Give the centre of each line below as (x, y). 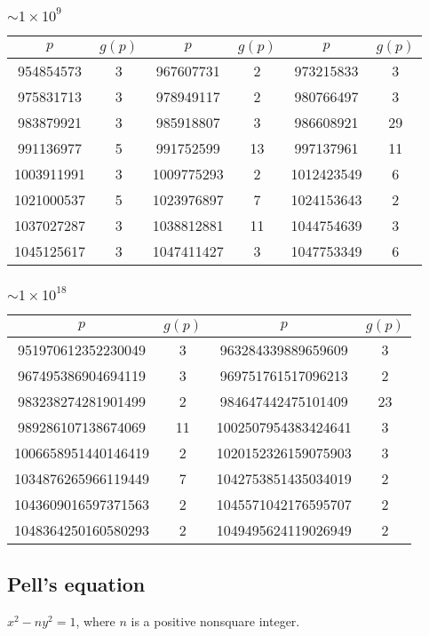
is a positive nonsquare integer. (215, 620)
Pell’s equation (76, 583)
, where (95, 620)
